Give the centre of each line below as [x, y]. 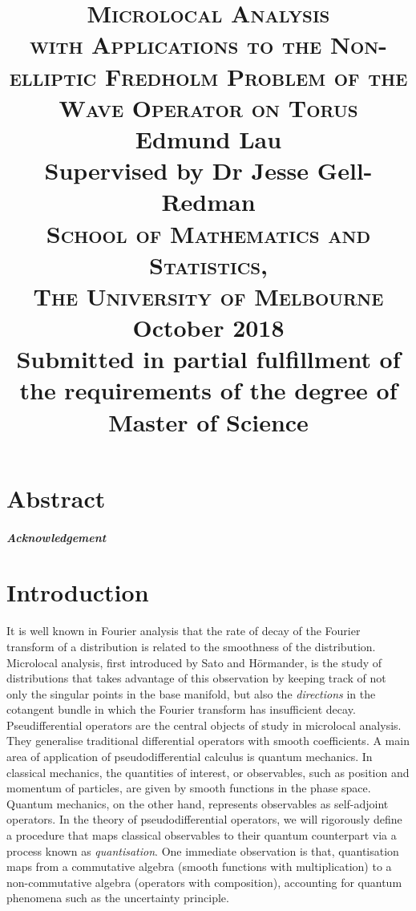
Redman [208, 202]
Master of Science [208, 421]
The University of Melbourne [208, 296]
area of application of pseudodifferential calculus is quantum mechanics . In [190, 757]
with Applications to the [176, 45]
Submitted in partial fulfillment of [208, 359]
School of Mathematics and [208, 233]
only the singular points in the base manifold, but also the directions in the [191, 693]
